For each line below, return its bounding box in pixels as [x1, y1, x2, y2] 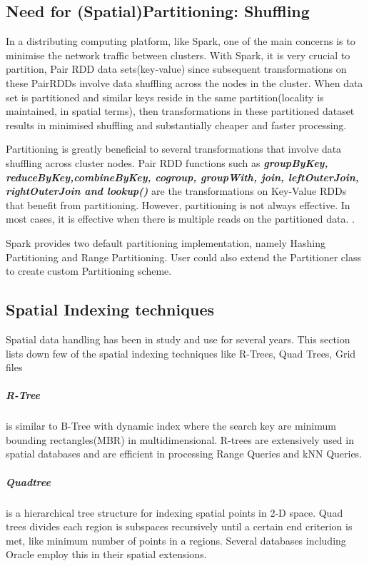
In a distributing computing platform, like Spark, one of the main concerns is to [6, 34, 355, 49]
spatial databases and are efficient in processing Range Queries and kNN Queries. [6, 446, 363, 461]
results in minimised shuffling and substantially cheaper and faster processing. [6, 117, 347, 132]
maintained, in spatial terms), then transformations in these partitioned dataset [6, 103, 355, 118]
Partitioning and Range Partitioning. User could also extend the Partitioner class [6, 249, 361, 264]
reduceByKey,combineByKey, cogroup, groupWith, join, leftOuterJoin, [6, 169, 359, 184]
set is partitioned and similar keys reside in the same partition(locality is [6, 89, 324, 104]
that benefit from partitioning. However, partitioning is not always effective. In [6, 197, 350, 212]
